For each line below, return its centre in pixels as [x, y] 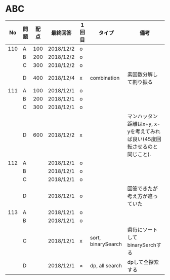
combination [105, 78]
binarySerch [142, 245]
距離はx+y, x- [144, 124]
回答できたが [142, 188]
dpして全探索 [143, 262]
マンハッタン [142, 116]
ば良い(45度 [142, 139]
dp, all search [106, 265]
